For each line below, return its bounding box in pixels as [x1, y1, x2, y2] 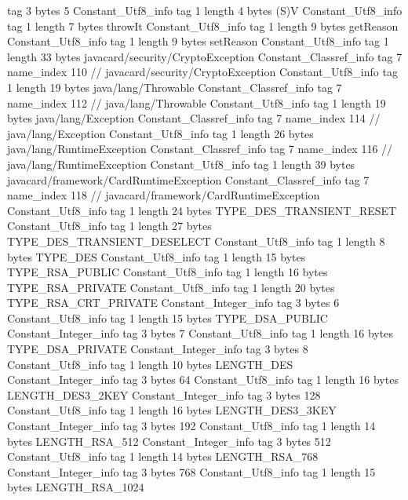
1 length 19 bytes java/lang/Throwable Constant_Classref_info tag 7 [7, 78, 342, 95]
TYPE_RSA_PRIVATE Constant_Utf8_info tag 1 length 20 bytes [7, 279, 335, 295]
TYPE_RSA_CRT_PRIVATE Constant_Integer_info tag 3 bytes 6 [7, 294, 340, 311]
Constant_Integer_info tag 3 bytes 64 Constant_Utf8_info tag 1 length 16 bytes [7, 371, 399, 388]
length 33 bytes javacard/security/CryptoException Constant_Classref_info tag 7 [7, 48, 403, 64]
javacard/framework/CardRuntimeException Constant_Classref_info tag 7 [7, 171, 370, 188]
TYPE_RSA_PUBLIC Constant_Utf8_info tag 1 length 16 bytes [7, 264, 328, 280]
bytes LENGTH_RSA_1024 [7, 479, 144, 495]
